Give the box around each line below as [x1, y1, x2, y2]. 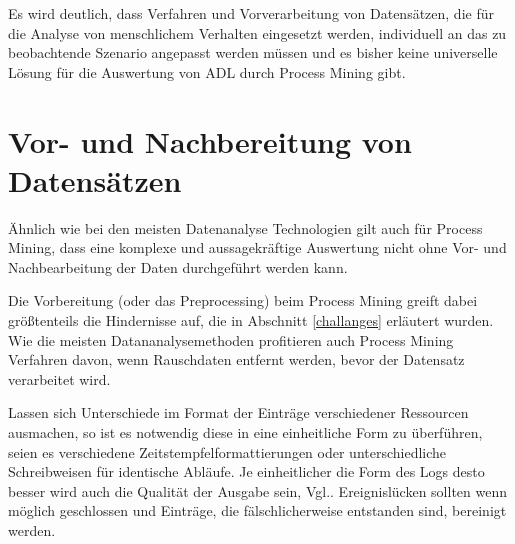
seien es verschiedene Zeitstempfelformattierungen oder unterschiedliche [8, 441, 447, 462]
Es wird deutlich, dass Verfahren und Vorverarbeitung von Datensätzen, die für [8, 3, 494, 23]
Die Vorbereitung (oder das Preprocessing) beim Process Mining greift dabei [8, 290, 478, 311]
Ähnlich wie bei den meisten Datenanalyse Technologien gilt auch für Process [8, 217, 483, 238]
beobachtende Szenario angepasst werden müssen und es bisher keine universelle [8, 42, 498, 63]
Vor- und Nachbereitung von [8, 120, 412, 161]
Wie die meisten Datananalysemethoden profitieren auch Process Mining [8, 329, 454, 350]
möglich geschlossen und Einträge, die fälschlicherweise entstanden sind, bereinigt [8, 500, 507, 521]
